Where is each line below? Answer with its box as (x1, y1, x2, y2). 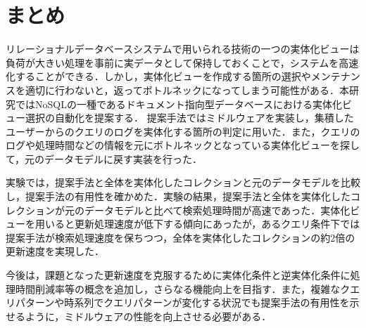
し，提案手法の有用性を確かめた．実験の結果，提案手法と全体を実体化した (6, 189, 351, 204)
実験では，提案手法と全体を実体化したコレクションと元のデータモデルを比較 (6, 175, 360, 190)
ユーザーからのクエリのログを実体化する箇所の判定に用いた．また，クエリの (6, 124, 360, 138)
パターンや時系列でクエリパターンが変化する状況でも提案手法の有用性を (15, 295, 350, 310)
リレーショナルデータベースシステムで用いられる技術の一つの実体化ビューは (6, 41, 360, 56)
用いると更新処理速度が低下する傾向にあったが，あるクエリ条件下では (34, 216, 360, 231)
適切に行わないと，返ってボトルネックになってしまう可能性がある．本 (25, 82, 350, 97)
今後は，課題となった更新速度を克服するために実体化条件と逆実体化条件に (6, 268, 351, 282)
